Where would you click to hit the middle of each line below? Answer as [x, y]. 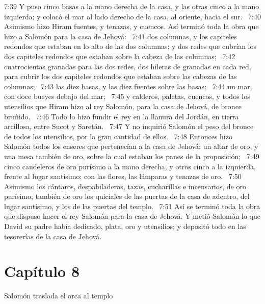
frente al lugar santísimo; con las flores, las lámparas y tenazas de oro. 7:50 [123, 176]
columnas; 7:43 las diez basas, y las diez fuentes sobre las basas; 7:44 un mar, [128, 86]
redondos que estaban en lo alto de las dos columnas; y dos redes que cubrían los [130, 46]
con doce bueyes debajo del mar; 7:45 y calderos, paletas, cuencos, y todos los [127, 96]
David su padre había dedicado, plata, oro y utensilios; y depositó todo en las [125, 226]
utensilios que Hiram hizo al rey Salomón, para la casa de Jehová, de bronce [123, 106]
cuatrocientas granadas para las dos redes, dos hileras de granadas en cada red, [128, 66]
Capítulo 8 [42, 271]
